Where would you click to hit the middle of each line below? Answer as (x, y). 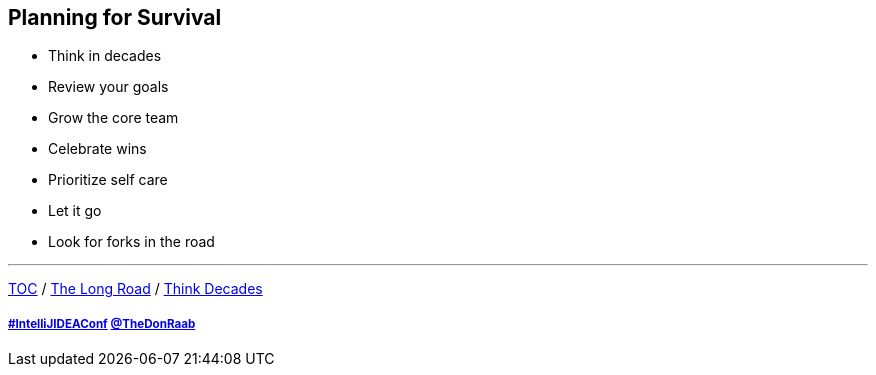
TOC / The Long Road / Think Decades (135, 289)
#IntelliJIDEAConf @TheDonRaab (102, 323)
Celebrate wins (97, 149)
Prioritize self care (108, 180)
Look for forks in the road (131, 242)
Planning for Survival (115, 17)
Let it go (75, 211)
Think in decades (105, 56)
